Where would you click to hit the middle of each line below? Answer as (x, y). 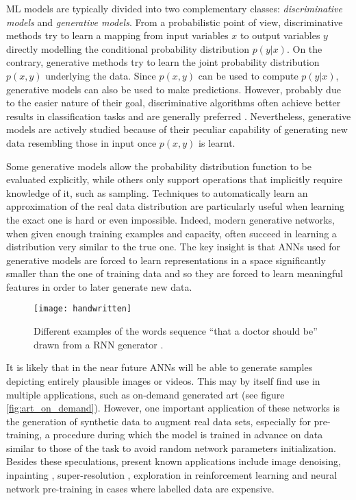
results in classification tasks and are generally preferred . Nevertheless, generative (179, 116)
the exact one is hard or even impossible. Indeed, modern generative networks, (170, 219)
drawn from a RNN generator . (99, 344)
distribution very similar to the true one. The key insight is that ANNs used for (173, 247)
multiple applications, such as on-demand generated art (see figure (145, 394)
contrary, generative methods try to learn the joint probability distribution (163, 62)
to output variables (280, 35)
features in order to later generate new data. (99, 286)
